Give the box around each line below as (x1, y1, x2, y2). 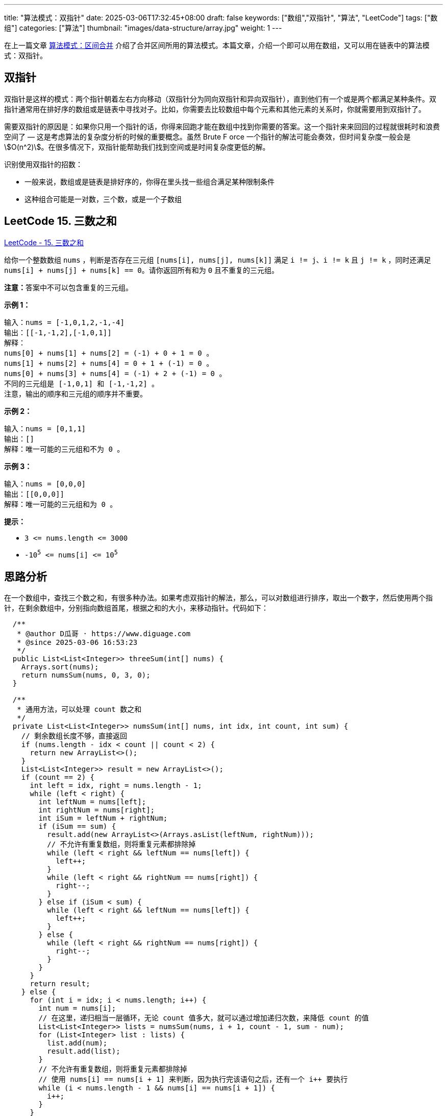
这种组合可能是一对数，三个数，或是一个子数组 (24, 194, 182, 203)
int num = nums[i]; (38, 1004, 116, 1013)
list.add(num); (47, 1039, 108, 1048)
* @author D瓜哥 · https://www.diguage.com (17, 630, 191, 638)
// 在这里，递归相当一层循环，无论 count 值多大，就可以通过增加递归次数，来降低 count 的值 (38, 1014, 369, 1022)
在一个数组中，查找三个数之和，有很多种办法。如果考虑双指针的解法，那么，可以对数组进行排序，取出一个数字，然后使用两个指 (4, 593, 433, 602)
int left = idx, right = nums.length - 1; (30, 781, 202, 790)
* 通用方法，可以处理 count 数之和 (17, 705, 142, 714)
